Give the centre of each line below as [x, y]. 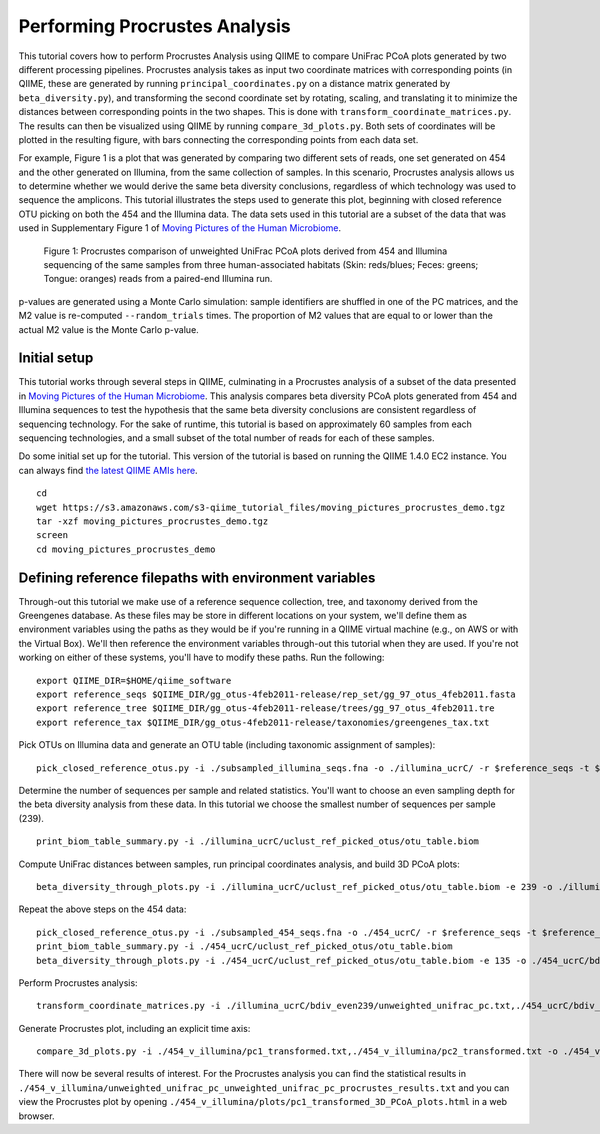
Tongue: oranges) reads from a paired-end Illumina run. [158, 279]
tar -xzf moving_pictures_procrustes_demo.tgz [152, 521]
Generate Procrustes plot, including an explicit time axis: [134, 1028]
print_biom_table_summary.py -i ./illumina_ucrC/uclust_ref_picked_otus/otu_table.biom [258, 841]
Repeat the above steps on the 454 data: [102, 909]
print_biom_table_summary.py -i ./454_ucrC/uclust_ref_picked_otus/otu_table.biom [244, 946]
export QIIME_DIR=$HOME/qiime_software [134, 680]
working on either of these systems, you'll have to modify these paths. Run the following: [201, 657]
